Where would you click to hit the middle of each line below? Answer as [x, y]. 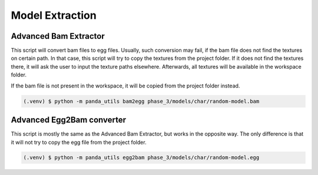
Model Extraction [54, 15]
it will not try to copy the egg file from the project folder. [79, 142]
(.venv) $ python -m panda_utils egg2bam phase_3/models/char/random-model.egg [141, 158]
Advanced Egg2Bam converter [69, 120]
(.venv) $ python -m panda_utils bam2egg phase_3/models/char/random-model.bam [141, 101]
